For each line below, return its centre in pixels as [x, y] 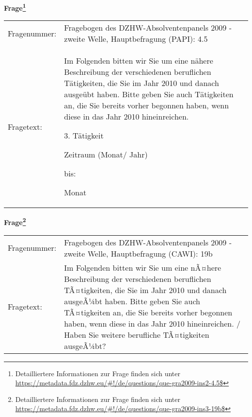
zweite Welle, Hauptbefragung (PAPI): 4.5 [136, 39]
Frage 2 [15, 221]
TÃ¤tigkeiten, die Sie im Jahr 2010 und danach [145, 290]
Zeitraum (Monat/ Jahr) [106, 155]
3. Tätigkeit [84, 136]
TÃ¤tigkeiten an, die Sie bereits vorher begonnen [148, 312]
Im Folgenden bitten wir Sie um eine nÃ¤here [143, 267]
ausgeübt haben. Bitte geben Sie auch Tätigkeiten [149, 94]
